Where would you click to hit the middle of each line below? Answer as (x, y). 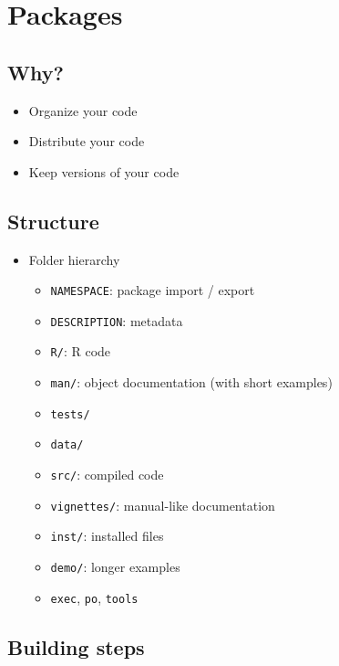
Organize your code (83, 110)
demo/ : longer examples (115, 567)
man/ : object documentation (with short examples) (191, 382)
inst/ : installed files (107, 536)
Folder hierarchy (74, 259)
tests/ (70, 414)
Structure (53, 221)
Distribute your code (87, 141)
